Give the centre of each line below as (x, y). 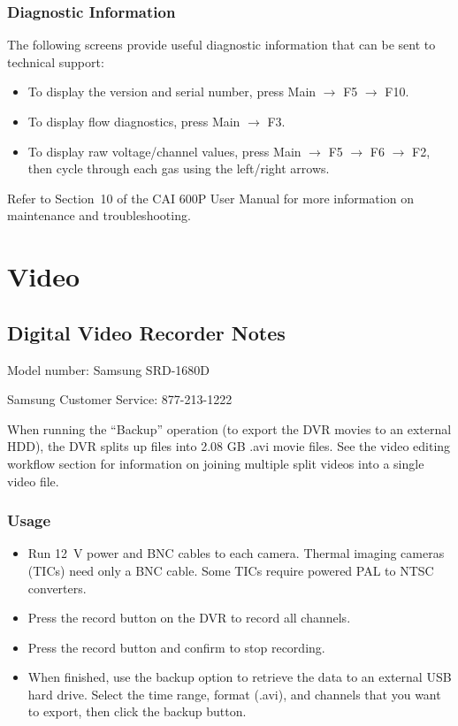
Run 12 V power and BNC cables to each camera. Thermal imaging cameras (236, 553)
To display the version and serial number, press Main (172, 92)
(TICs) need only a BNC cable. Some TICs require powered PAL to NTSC (231, 570)
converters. (57, 588)
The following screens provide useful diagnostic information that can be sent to (221, 45)
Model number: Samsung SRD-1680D (108, 369)
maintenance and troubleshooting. (99, 215)
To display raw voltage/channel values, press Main (164, 151)
